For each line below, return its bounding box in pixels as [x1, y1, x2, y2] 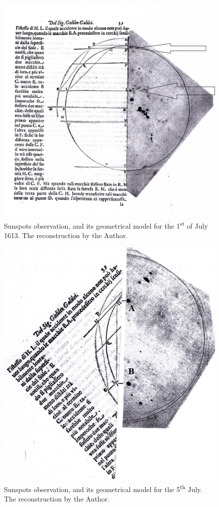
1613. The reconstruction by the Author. [4, 230, 128, 241]
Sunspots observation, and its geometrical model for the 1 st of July [4, 219, 208, 231]
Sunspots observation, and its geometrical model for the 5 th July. [4, 482, 203, 494]
